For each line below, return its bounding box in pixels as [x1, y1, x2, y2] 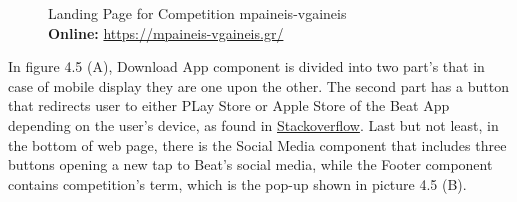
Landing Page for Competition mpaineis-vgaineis [48, 3, 347, 23]
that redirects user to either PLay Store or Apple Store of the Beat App [8, 95, 450, 116]
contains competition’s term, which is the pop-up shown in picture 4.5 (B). [8, 173, 467, 194]
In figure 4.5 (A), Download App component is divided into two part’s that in [8, 56, 485, 77]
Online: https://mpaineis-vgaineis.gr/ [48, 22, 284, 43]
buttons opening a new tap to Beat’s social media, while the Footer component [8, 154, 493, 175]
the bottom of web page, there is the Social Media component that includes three [8, 134, 507, 155]
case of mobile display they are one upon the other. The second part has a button [8, 75, 509, 96]
